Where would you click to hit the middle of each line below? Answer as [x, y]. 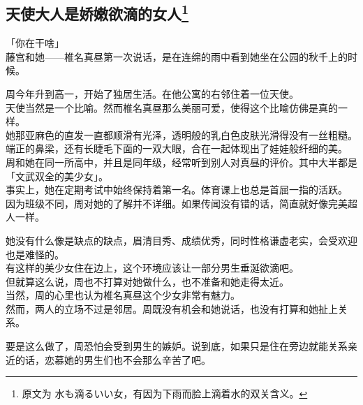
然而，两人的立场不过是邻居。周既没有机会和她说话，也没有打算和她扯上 [172, 308]
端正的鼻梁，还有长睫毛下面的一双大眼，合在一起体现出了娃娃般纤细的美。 [177, 148]
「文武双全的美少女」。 [57, 176]
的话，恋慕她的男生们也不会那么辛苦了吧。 [113, 359]
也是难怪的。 [35, 254]
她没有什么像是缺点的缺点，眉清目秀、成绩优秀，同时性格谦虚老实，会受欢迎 [181, 240]
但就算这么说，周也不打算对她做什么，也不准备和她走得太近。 [147, 281]
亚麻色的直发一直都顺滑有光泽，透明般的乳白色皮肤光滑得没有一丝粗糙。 [191, 134]
